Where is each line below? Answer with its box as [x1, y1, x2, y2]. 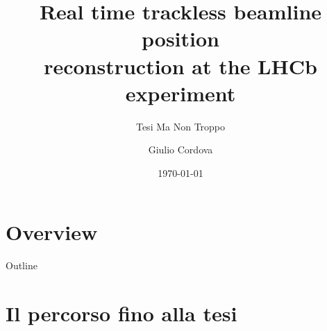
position [142, 24, 219, 53]
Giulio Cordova [148, 142, 213, 157]
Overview [6, 218, 98, 246]
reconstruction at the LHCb [44, 51, 317, 80]
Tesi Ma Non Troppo [135, 119, 226, 133]
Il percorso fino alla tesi [6, 299, 237, 328]
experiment [125, 78, 236, 107]
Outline [6, 258, 37, 273]
